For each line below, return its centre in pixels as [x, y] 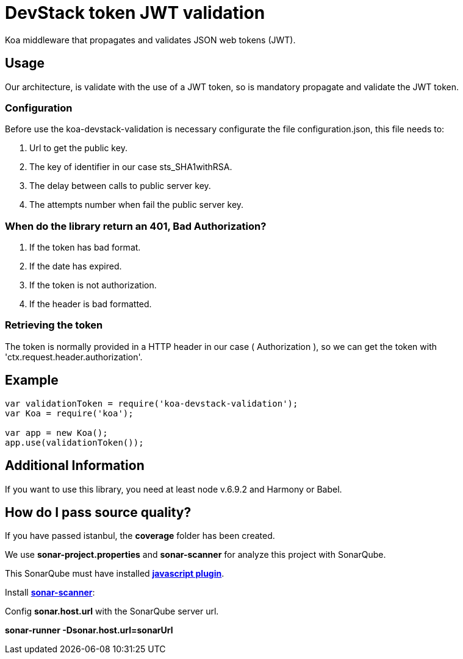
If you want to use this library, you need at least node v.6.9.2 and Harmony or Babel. [174, 489]
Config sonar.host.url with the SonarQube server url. [112, 611]
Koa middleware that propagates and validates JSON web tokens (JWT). [150, 40]
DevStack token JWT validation [135, 13]
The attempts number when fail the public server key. [137, 205]
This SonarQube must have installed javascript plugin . [115, 574]
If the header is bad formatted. [91, 304]
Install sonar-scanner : [50, 593]
